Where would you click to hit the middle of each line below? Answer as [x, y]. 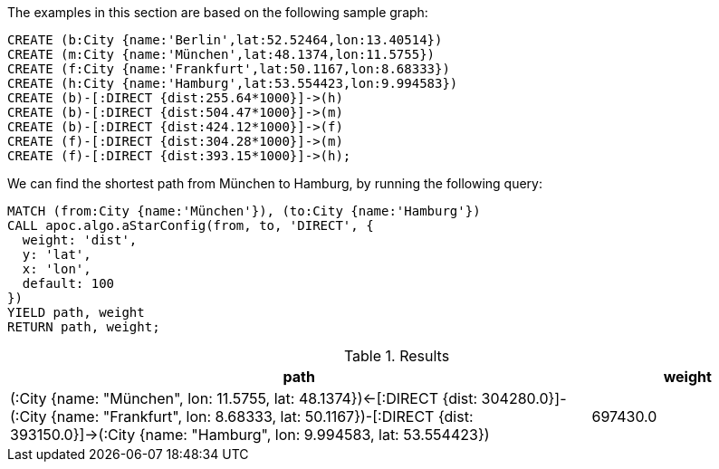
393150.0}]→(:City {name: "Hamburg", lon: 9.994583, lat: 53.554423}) [250, 435]
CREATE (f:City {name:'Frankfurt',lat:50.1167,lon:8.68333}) [229, 69]
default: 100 [68, 283]
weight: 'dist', [80, 240]
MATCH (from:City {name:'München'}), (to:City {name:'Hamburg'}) [244, 211]
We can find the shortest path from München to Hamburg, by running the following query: [275, 183]
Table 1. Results [397, 356]
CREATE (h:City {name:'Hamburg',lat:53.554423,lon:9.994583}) [233, 83]
